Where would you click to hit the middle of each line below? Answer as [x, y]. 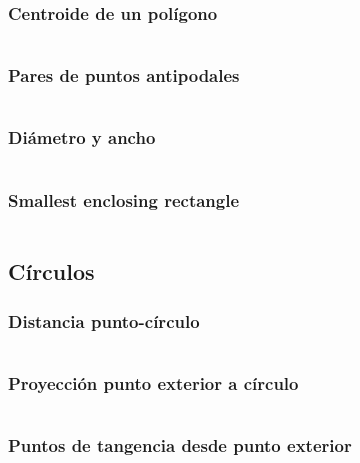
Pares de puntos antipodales [124, 75]
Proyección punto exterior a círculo [153, 382]
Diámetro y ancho [82, 137]
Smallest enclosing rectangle [124, 199]
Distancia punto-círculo [104, 320]
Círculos [51, 271]
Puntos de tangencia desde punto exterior [180, 445]
